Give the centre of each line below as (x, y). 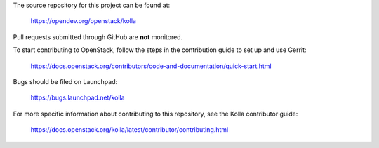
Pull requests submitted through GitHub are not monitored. (98, 37)
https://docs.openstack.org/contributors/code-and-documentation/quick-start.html (151, 66)
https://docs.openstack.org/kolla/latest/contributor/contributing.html (129, 130)
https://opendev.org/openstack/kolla (84, 21)
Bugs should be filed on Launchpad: (65, 81)
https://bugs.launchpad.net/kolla (78, 97)
